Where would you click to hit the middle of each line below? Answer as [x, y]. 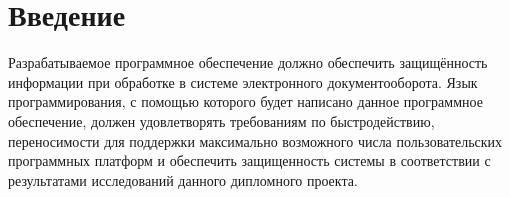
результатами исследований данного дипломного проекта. [183, 179]
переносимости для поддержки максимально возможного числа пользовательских [255, 140]
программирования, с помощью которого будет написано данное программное [245, 101]
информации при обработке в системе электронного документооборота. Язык [243, 81]
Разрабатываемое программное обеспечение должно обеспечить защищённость [248, 62]
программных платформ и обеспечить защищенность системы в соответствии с [249, 160]
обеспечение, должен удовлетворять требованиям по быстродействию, [221, 120]
